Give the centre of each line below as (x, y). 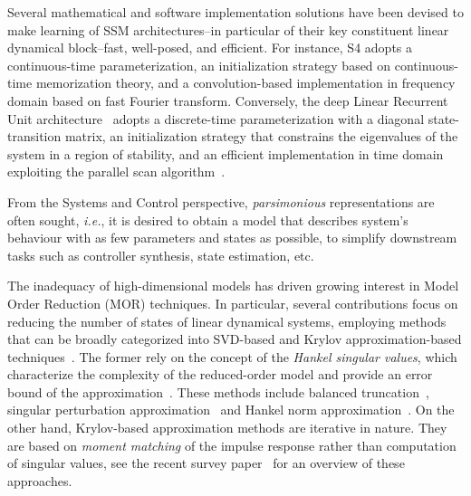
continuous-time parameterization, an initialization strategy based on (199, 65)
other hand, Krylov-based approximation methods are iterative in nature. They (227, 428)
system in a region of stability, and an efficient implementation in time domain (226, 153)
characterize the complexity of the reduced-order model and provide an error (220, 374)
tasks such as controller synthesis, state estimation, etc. (161, 255)
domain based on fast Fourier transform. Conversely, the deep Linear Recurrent (228, 100)
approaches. (40, 480)
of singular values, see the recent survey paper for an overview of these (206, 463)
